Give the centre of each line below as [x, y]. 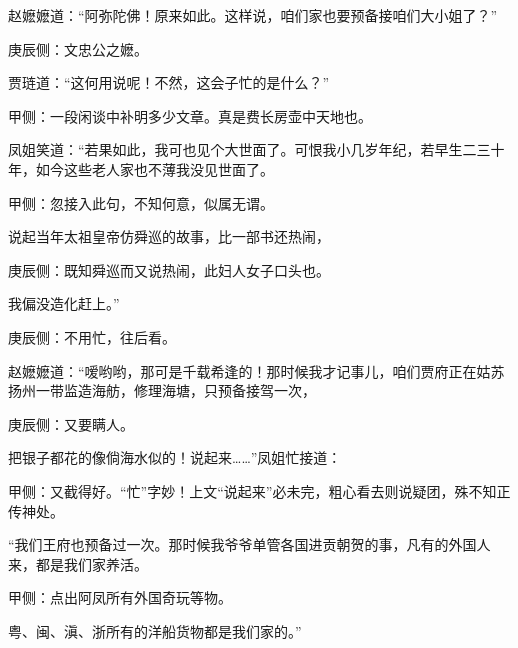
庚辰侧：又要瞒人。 [71, 423]
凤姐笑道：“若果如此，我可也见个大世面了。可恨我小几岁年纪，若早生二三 [249, 149]
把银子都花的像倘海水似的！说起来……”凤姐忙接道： [175, 457]
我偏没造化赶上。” [64, 303]
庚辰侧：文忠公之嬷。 [78, 48]
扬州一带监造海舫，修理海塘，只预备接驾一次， [162, 390]
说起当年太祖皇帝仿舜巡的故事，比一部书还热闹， [169, 236]
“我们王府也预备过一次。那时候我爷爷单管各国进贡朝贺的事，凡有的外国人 [249, 544]
